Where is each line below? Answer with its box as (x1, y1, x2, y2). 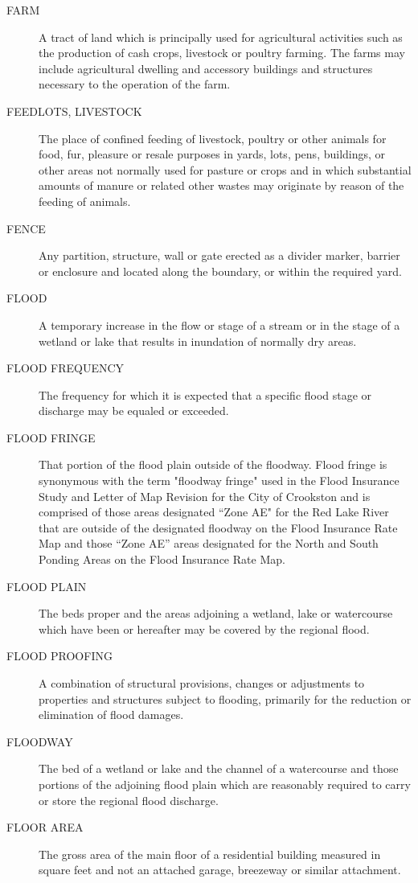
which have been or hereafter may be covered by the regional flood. (39, 620, 370, 637)
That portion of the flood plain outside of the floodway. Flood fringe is (39, 456, 387, 473)
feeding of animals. (39, 192, 131, 209)
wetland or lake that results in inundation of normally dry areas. (39, 332, 357, 349)
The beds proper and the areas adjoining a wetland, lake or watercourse (39, 605, 393, 622)
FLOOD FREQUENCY (6, 359, 125, 376)
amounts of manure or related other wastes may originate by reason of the (39, 177, 404, 194)
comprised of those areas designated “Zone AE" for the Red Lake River (39, 503, 389, 520)
